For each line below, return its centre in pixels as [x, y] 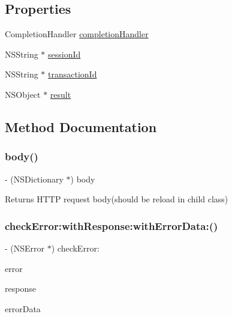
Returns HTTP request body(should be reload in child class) [117, 199]
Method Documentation [81, 126]
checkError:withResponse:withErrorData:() [112, 225]
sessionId [64, 54]
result [61, 94]
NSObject [23, 94]
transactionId [73, 74]
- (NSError [25, 248]
